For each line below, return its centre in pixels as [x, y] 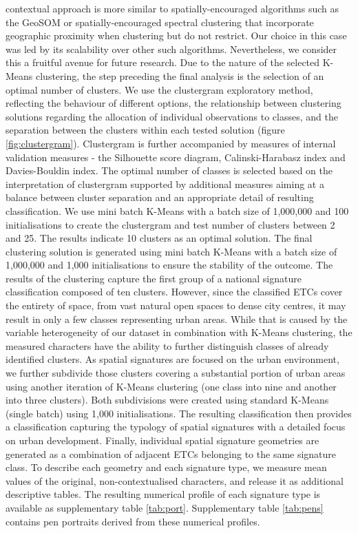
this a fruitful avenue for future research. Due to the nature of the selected [163, 62]
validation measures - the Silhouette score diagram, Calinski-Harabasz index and [176, 157]
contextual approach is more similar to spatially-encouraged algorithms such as [172, 8]
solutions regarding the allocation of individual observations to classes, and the [172, 116]
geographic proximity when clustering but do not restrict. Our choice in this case [176, 35]
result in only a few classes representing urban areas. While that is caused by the [177, 318]
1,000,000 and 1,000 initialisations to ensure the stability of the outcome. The [169, 265]
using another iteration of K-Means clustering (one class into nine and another [171, 386]
